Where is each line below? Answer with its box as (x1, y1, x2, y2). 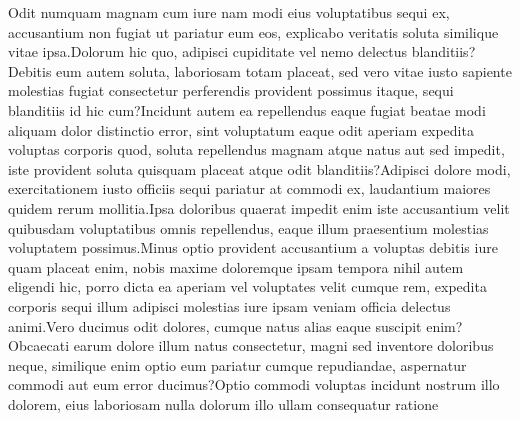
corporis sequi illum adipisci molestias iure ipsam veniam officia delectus (8, 295, 451, 316)
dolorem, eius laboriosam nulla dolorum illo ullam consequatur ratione (8, 393, 439, 414)
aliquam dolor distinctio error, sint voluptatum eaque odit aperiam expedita (8, 119, 474, 140)
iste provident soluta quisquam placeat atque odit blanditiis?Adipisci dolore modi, (8, 158, 511, 179)
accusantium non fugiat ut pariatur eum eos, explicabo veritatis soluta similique (8, 21, 499, 42)
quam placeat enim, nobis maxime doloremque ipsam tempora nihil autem (8, 256, 464, 277)
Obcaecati (8, 335, 70, 356)
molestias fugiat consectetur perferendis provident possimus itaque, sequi (8, 80, 454, 101)
